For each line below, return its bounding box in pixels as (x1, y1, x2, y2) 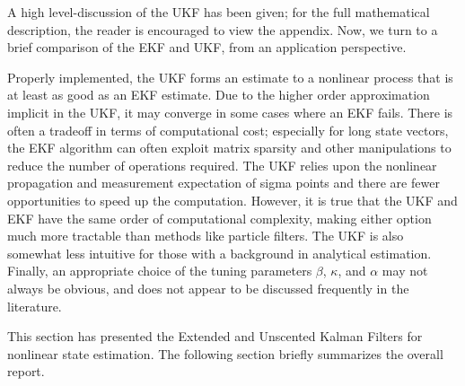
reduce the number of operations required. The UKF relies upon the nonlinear (7, 155, 437, 174)
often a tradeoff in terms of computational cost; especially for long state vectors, (7, 120, 449, 139)
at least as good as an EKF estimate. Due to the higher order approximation (7, 85, 430, 104)
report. (7, 362, 45, 381)
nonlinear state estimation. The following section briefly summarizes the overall (7, 344, 443, 363)
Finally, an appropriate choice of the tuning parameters (7, 261, 312, 280)
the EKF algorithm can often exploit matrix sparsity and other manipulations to (7, 138, 452, 157)
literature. (7, 296, 62, 315)
